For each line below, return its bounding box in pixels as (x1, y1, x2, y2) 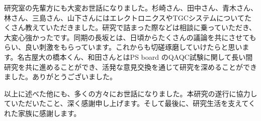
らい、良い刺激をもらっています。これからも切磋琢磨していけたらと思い (4, 42, 242, 52)
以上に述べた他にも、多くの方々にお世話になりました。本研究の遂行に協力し (4, 88, 257, 98)
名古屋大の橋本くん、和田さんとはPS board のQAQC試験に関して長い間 (17, 51, 253, 62)
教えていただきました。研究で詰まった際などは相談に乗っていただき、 (25, 22, 256, 33)
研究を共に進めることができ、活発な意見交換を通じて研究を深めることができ (4, 61, 257, 72)
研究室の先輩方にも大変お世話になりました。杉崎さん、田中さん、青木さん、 (4, 3, 257, 13)
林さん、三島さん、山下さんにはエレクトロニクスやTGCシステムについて (4, 12, 244, 23)
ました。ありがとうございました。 (4, 71, 117, 82)
